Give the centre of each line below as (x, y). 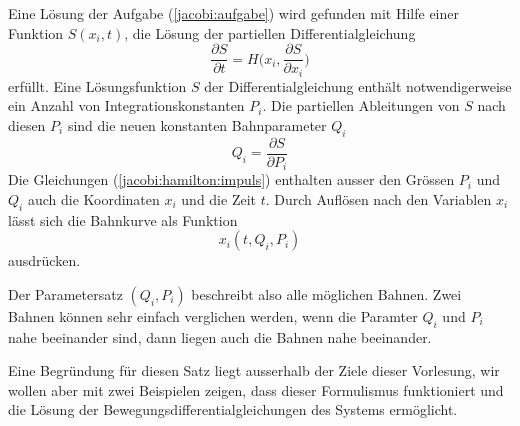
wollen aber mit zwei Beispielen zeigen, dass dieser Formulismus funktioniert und (256, 389)
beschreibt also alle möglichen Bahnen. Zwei (326, 293)
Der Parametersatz (65, 293)
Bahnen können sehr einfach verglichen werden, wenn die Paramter (213, 315)
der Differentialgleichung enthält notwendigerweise (358, 85)
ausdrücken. (44, 260)
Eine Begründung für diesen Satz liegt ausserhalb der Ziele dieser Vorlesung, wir (254, 370)
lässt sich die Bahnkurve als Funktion (123, 219)
